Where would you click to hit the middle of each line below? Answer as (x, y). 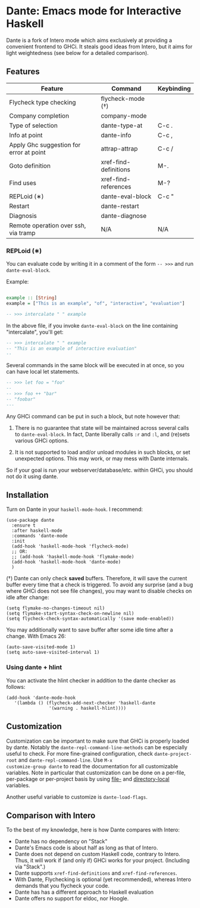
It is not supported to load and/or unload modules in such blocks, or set (102, 452)
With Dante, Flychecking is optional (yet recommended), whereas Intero (103, 879)
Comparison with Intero (51, 815)
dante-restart (120, 206)
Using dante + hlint (34, 667)
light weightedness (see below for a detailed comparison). (77, 53)
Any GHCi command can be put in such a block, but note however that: (93, 416)
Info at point (26, 135)
